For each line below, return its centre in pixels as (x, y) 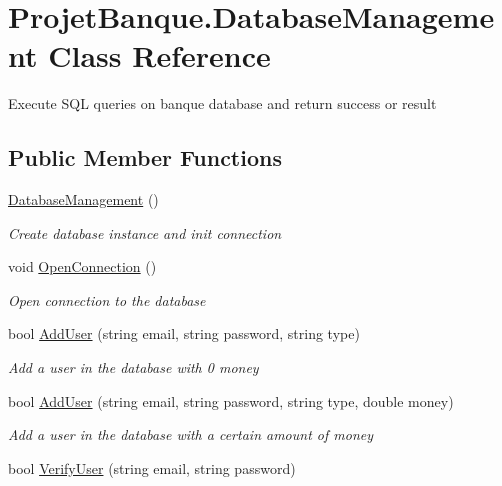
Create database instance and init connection (145, 232)
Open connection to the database (107, 299)
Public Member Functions (145, 157)
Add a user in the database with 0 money (133, 367)
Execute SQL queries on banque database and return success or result (222, 103)
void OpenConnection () (82, 266)
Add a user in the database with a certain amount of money (190, 434)
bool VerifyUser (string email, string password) (152, 467)
